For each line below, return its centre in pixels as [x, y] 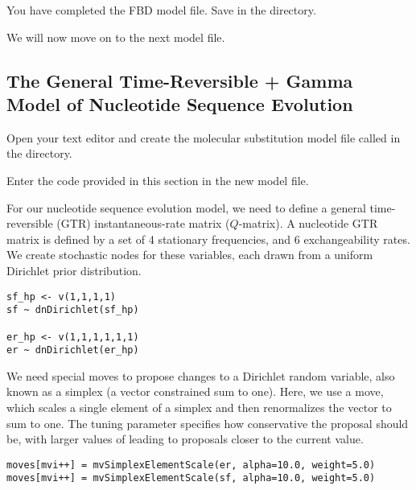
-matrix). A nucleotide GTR [308, 223]
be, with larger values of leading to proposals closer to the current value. [185, 439]
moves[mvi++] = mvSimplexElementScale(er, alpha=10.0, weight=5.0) [191, 465]
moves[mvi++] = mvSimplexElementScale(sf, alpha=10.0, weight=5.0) [191, 478]
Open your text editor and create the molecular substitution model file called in [204, 137]
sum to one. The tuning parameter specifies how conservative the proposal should [208, 423]
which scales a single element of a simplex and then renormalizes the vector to [199, 407]
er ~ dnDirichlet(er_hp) [73, 350]
